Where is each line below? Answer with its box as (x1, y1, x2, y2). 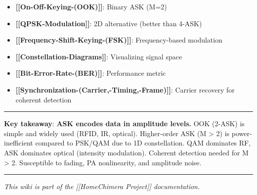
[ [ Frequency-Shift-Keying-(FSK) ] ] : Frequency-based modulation (15, 35, 222, 45)
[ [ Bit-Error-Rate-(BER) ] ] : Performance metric (15, 68, 166, 78)
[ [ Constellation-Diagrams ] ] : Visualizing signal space (15, 51, 182, 61)
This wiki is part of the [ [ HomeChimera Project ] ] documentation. (4, 181, 200, 192)
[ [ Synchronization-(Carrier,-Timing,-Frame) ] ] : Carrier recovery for (15, 84, 235, 95)
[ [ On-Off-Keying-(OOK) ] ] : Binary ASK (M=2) (15, 1, 167, 11)
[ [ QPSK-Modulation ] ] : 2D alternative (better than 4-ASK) (15, 18, 202, 28)
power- (231, 128, 252, 138)
